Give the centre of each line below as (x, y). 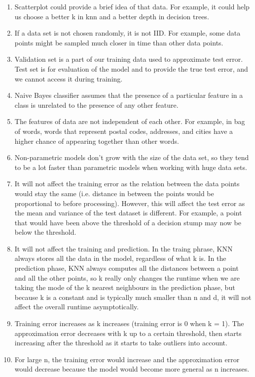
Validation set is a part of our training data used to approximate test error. (129, 59)
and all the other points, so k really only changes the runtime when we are (127, 277)
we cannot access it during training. (69, 78)
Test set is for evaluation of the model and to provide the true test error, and (131, 68)
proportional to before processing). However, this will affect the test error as (130, 203)
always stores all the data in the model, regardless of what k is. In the (120, 258)
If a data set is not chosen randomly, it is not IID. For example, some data (127, 33)
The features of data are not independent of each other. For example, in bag (130, 121)
